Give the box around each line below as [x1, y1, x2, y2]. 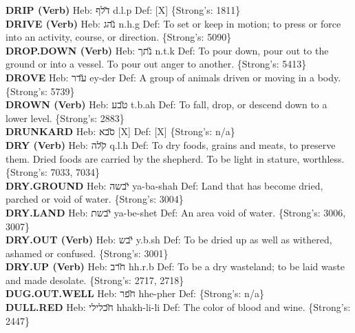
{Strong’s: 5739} [6, 83, 75, 98]
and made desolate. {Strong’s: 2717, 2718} [6, 272, 184, 287]
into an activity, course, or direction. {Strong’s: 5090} [6, 30, 232, 44]
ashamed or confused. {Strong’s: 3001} [6, 245, 169, 260]
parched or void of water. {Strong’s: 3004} [6, 192, 184, 206]
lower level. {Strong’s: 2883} [6, 110, 125, 125]
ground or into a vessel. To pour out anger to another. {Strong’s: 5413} [6, 57, 307, 71]
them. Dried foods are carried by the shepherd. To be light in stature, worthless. [6, 151, 345, 165]
